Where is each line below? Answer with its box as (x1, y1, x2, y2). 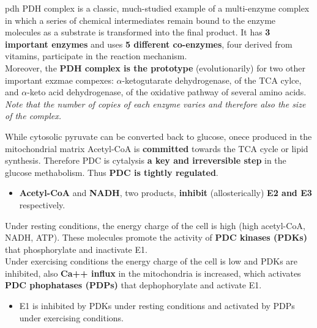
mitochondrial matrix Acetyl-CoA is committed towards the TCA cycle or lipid (5, 142, 308, 155)
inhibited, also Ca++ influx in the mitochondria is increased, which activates (5, 266, 301, 279)
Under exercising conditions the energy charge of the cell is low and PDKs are (5, 255, 298, 268)
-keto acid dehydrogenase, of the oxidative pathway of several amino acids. (27, 86, 307, 98)
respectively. (19, 198, 65, 211)
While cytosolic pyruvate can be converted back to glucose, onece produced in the (5, 129, 312, 142)
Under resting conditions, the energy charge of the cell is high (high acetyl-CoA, (5, 219, 305, 231)
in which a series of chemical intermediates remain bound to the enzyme (5, 13, 276, 26)
